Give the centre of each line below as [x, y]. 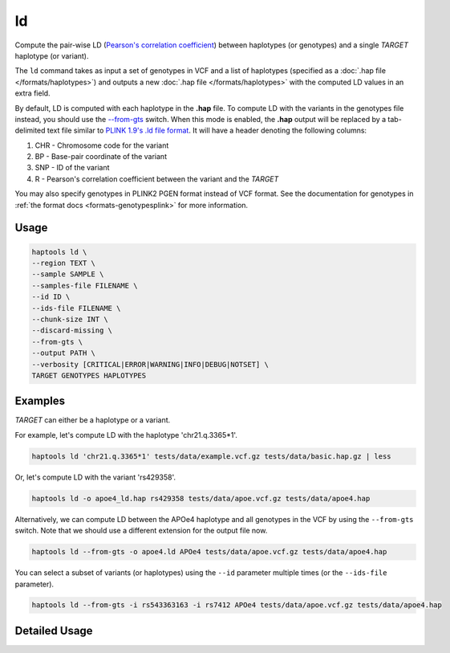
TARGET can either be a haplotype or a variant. [93, 420]
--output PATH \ [64, 353]
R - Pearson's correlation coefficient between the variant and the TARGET [157, 179]
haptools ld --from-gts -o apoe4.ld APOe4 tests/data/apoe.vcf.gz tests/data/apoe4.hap [209, 552]
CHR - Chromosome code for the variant [102, 145]
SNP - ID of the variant [72, 168]
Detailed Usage [54, 631]
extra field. [33, 93]
